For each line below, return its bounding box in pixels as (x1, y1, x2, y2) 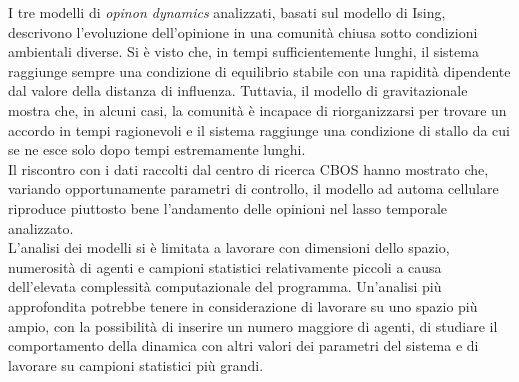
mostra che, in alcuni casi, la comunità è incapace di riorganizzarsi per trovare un (8, 99, 507, 120)
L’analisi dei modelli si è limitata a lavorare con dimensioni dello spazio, (8, 237, 450, 258)
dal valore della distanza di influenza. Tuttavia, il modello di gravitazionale (8, 80, 468, 101)
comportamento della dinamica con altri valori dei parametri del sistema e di (8, 335, 479, 356)
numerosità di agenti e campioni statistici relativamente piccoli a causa (8, 256, 442, 277)
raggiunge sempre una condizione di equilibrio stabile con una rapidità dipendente (8, 60, 511, 81)
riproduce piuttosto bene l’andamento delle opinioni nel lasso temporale (8, 197, 448, 218)
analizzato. (8, 217, 74, 238)
